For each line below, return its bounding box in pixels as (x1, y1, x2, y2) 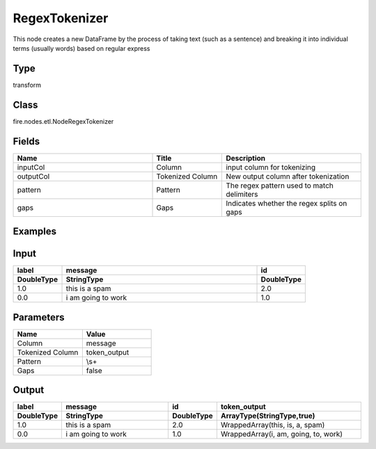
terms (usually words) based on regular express (13, 44, 150, 52)
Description (226, 153, 266, 163)
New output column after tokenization (226, 171, 350, 181)
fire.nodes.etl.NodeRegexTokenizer (13, 117, 114, 125)
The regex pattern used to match (226, 181, 334, 190)
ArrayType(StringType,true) (220, 411, 315, 421)
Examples (13, 226, 57, 238)
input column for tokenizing (226, 162, 316, 172)
